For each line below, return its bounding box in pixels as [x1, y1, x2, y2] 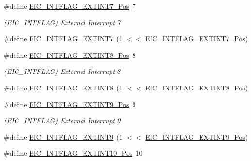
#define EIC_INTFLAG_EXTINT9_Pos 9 [4, 99, 136, 109]
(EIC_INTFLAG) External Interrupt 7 [4, 17, 121, 27]
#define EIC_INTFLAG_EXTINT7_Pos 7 [4, 1, 136, 11]
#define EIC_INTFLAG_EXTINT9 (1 [4, 131, 123, 142]
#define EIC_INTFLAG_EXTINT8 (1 [4, 82, 123, 92]
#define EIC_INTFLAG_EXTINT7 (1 [4, 34, 123, 44]
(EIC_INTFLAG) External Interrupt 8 [4, 66, 121, 76]
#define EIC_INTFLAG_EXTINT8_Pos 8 [4, 50, 136, 60]
